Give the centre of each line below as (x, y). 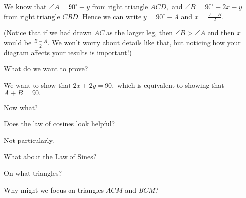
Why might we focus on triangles (54, 189)
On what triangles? (33, 173)
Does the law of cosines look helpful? (60, 124)
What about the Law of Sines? (50, 156)
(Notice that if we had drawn (48, 33)
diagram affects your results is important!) (68, 52)
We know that (25, 6)
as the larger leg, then (139, 33)
